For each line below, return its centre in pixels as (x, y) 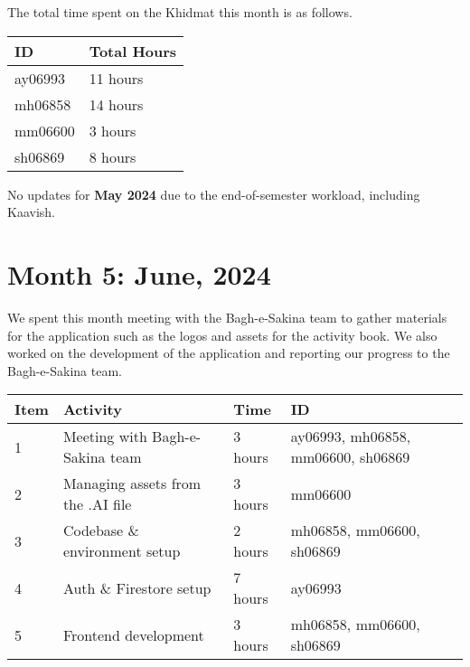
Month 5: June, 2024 (139, 273)
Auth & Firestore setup (137, 587)
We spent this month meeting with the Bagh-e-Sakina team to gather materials (227, 317)
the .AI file (97, 504)
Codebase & (101, 531)
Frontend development (133, 634)
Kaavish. (31, 212)
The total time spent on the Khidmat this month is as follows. (180, 12)
